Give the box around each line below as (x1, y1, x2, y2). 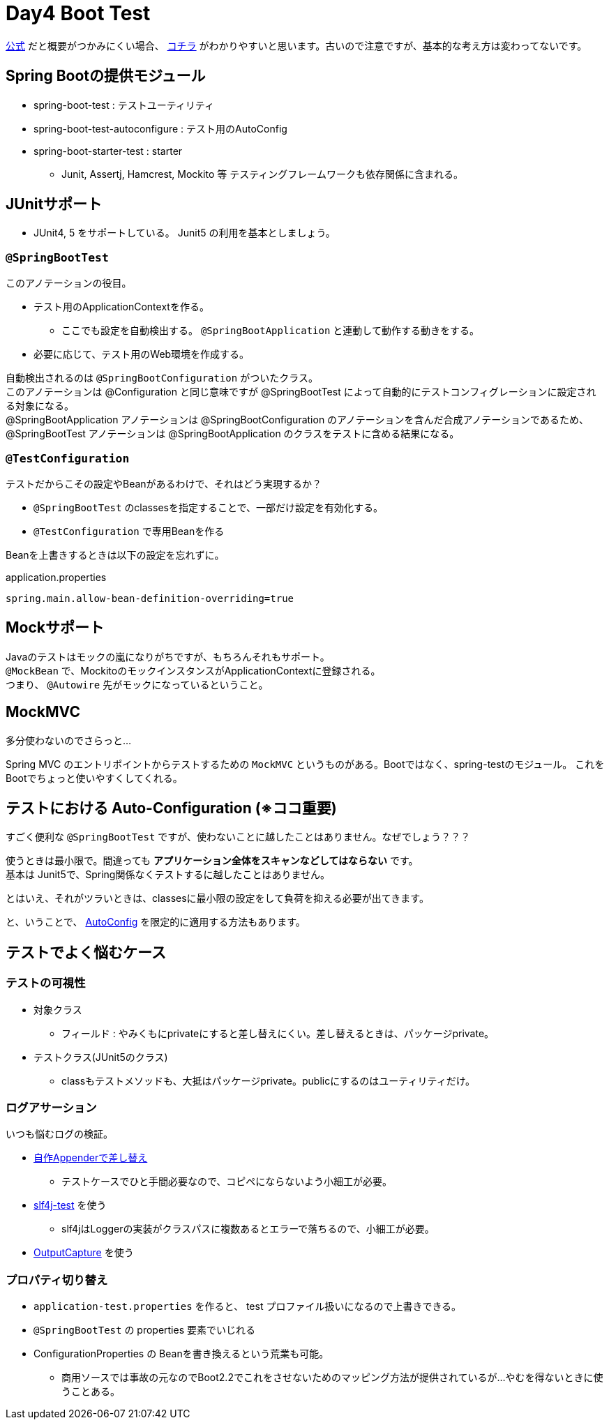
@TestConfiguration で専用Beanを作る (33, 525, 225, 537)
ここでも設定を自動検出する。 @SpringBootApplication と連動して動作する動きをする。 (61, 324, 479, 337)
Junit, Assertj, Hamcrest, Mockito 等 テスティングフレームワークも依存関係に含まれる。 (61, 167, 463, 180)
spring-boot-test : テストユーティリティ (33, 98, 214, 111)
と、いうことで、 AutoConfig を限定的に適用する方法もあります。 (6, 916, 306, 928)
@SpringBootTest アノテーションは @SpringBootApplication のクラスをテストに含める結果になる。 (6, 428, 460, 440)
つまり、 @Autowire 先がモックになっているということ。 (6, 678, 269, 691)
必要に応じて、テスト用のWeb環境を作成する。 (33, 348, 250, 361)
